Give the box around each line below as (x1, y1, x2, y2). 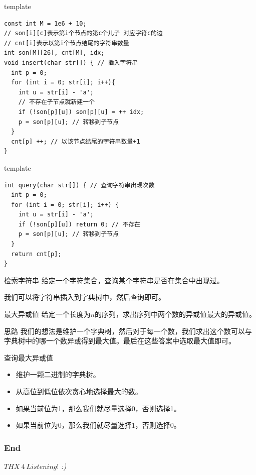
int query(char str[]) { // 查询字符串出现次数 (4, 181, 155, 189)
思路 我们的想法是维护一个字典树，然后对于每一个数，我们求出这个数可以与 (4, 325, 252, 336)
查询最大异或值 (4, 352, 53, 363)
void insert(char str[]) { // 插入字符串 (4, 59, 138, 66)
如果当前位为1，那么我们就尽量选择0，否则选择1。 (16, 403, 181, 413)
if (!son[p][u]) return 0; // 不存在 (18, 220, 140, 228)
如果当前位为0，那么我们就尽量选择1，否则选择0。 (16, 420, 181, 430)
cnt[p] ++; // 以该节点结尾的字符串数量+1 (11, 138, 140, 145)
